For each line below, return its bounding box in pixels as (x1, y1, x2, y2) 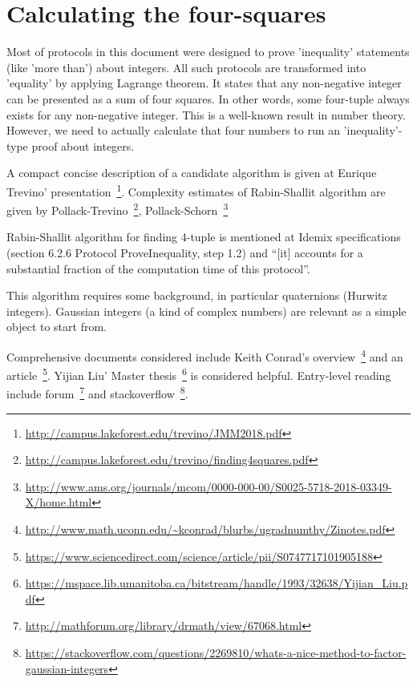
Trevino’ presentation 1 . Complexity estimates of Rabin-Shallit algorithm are (6, 180, 386, 200)
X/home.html (25, 494, 92, 510)
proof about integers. (31, 137, 135, 154)
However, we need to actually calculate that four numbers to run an (6, 122, 340, 139)
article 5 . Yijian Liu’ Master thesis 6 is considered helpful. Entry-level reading (6, 365, 391, 383)
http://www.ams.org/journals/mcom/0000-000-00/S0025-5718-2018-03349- (25, 478, 392, 494)
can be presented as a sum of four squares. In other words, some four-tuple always (6, 90, 410, 107)
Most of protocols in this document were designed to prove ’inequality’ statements (6, 43, 410, 60)
